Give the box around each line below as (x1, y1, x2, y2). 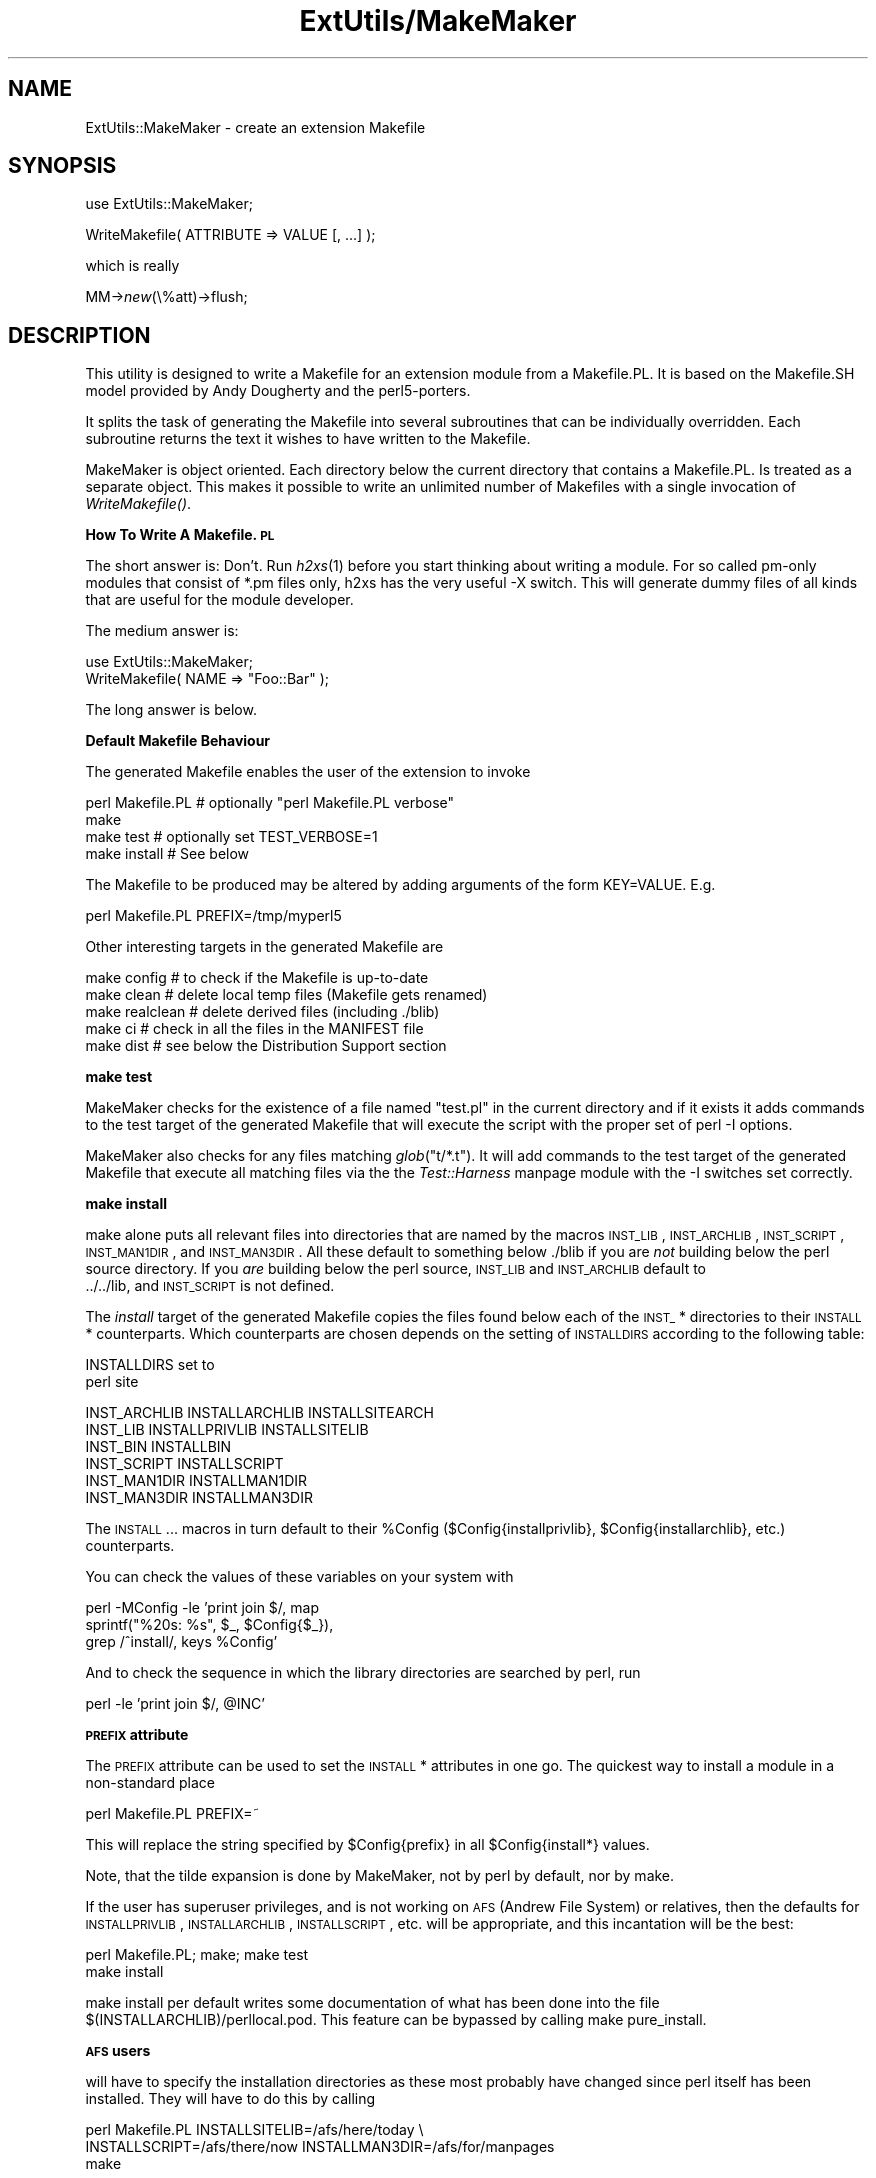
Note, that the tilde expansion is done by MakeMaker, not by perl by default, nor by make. (85, 1867, 675, 1885)
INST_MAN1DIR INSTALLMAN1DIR (85, 1472, 308, 1490)
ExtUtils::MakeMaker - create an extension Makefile (85, 118, 426, 136)
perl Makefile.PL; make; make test (85, 1946, 309, 1964)
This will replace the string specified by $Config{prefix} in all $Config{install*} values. (85, 1836, 650, 1854)
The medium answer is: (85, 622, 239, 640)
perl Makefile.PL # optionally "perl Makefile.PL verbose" (85, 794, 455, 812)
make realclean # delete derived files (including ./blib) (85, 1003, 440, 1021)
